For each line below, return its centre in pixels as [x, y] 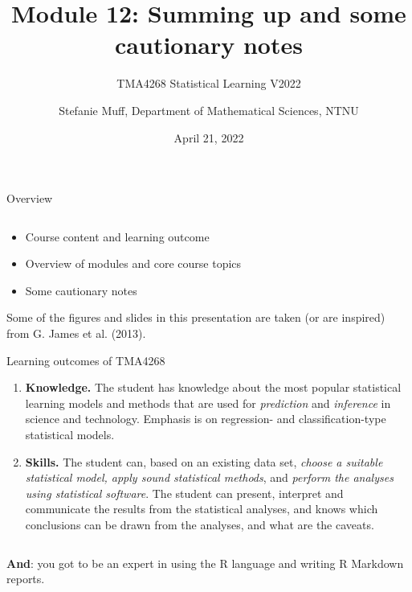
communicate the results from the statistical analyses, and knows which [202, 509]
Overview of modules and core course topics [133, 263]
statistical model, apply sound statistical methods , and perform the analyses [209, 477]
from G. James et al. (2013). [76, 333]
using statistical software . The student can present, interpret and [184, 493]
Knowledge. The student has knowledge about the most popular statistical [213, 387]
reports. [26, 579]
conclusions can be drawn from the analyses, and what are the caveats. [200, 524]
